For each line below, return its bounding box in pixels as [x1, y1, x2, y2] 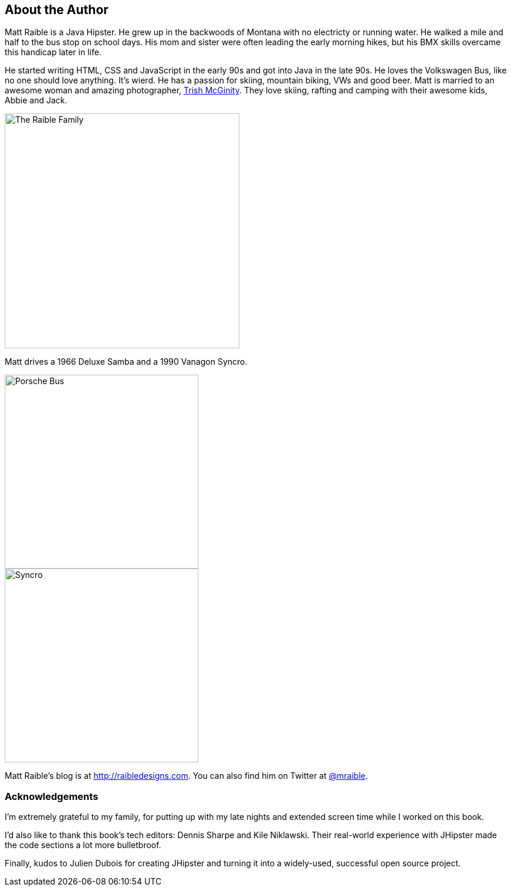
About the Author [5, 2, 109, 17]
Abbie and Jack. [5, 95, 67, 106]
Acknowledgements [5, 790, 99, 802]
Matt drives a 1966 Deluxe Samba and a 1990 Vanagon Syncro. [5, 357, 248, 367]
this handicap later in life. [5, 47, 101, 58]
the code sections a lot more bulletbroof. [5, 840, 161, 850]
